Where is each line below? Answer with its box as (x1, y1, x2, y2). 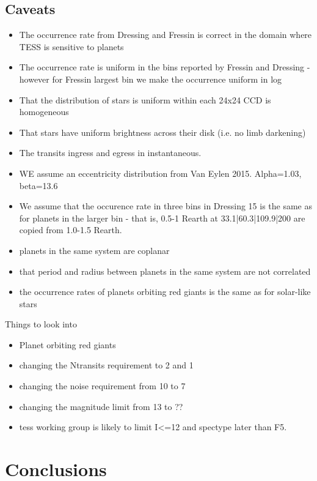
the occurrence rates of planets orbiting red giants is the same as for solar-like (19, 285, 311, 298)
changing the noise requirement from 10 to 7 (19, 379, 186, 392)
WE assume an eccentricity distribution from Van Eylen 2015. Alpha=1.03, (19, 166, 302, 179)
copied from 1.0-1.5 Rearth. (19, 223, 122, 236)
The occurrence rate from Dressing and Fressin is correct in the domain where (19, 28, 312, 41)
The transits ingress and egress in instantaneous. (19, 146, 202, 159)
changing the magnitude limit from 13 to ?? (19, 400, 183, 412)
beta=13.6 (19, 179, 58, 192)
